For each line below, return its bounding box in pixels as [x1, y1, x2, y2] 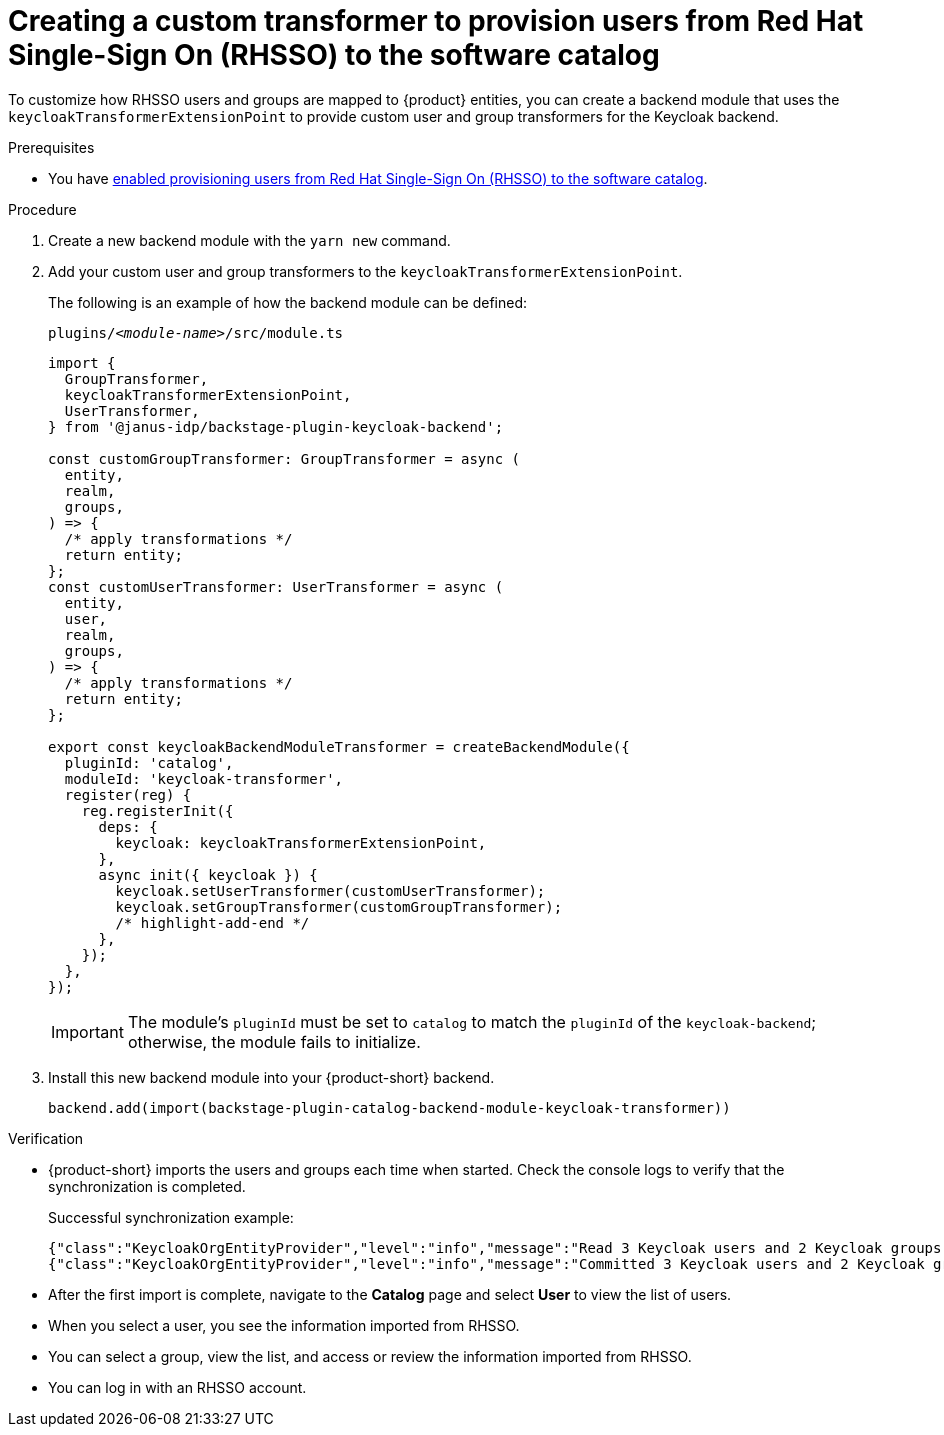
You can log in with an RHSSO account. [48, 1378, 307, 1396]
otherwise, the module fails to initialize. [127, 1031, 421, 1052]
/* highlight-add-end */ [115, 914, 310, 931]
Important [51, 1021, 124, 1042]
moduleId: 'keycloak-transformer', [64, 770, 344, 787]
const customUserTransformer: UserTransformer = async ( [48, 578, 504, 595]
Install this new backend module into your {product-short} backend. [48, 1068, 495, 1086]
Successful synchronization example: [48, 1208, 294, 1226]
